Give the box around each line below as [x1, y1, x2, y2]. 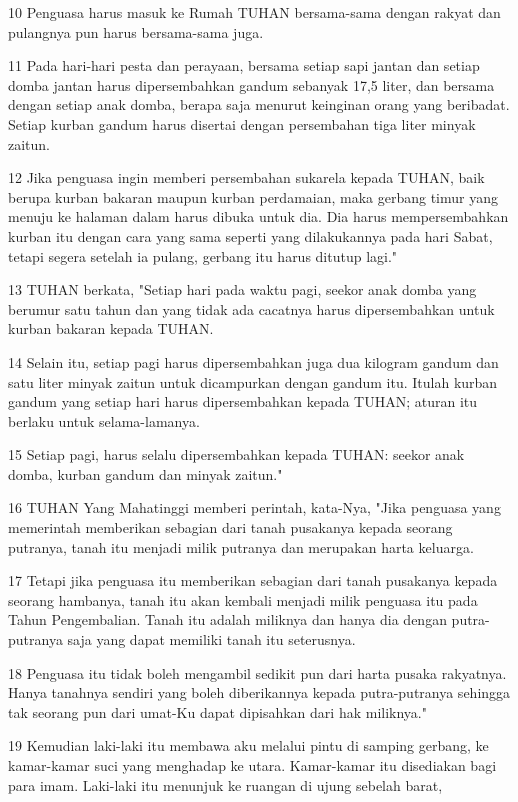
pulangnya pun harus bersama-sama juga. [8, 21, 264, 42]
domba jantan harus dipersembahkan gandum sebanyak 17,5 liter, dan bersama [8, 74, 495, 95]
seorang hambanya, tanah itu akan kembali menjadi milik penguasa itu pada [8, 589, 478, 610]
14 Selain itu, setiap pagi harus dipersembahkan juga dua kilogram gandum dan [8, 351, 499, 372]
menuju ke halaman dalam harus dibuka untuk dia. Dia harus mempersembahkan [8, 206, 509, 227]
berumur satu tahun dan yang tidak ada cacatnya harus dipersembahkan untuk [8, 298, 495, 319]
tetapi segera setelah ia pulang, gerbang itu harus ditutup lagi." [8, 245, 398, 266]
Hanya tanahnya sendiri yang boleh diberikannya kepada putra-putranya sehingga [8, 682, 511, 703]
